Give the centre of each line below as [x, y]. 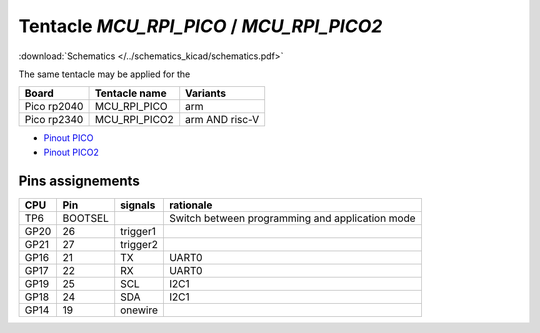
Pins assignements [79, 180]
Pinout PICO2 [71, 152]
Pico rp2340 [54, 120]
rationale [191, 205]
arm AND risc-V [222, 120]
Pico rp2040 [54, 107]
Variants [206, 93]
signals [138, 205]
